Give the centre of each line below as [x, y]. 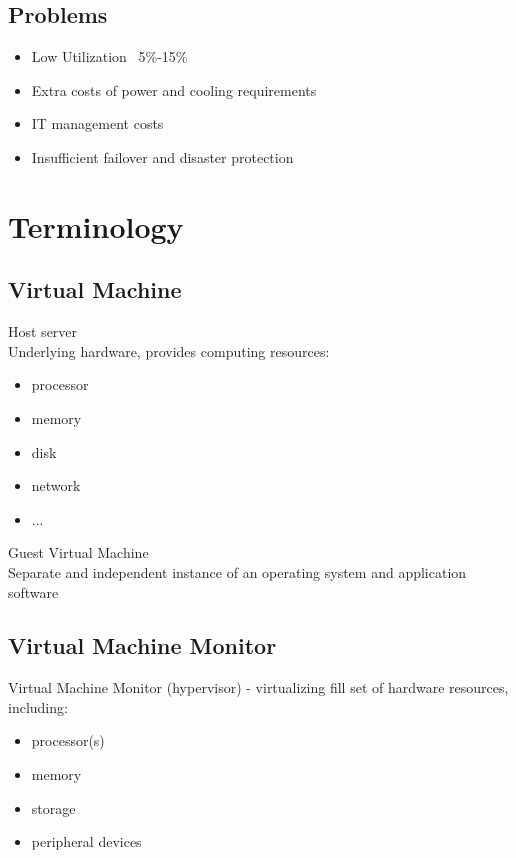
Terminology [96, 225]
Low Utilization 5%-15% [109, 56]
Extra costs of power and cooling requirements [174, 89]
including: [38, 706]
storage [53, 807]
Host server [43, 331]
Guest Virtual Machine [78, 552]
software [33, 591]
